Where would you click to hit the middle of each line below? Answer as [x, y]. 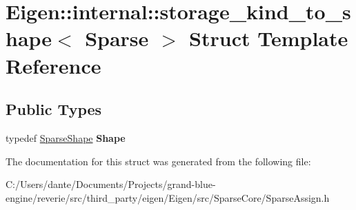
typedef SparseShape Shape [66, 137]
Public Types [54, 109]
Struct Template [269, 38]
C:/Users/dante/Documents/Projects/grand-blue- [111, 184]
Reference [53, 65]
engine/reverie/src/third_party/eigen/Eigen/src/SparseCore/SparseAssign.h [168, 197]
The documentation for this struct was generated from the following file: [158, 161]
